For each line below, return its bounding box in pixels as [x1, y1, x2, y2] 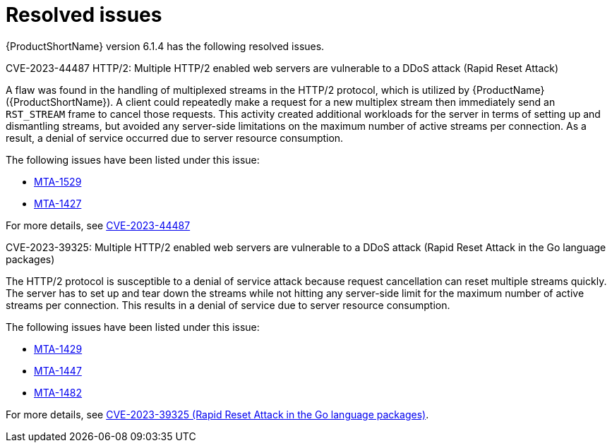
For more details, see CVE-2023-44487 [6, 219, 191, 231]
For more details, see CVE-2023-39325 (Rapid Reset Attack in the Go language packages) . [6, 408, 429, 420]
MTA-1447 [34, 364, 82, 377]
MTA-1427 [34, 197, 82, 210]
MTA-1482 [34, 386, 83, 399]
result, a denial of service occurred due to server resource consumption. [6, 131, 344, 144]
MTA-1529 [34, 175, 82, 188]
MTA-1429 [34, 342, 83, 355]
